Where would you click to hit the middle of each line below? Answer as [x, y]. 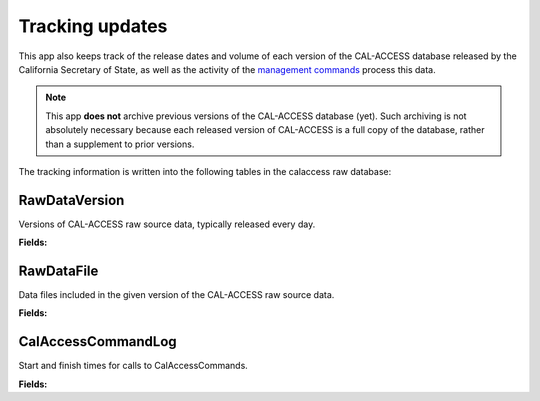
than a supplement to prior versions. [120, 144]
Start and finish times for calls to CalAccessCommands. [133, 366]
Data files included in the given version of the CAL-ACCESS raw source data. [176, 295]
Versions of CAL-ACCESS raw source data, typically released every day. [167, 224]
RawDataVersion [71, 200]
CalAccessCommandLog [97, 341]
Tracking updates [93, 26]
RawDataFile [58, 271]
